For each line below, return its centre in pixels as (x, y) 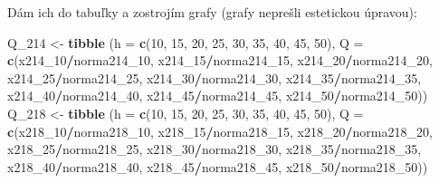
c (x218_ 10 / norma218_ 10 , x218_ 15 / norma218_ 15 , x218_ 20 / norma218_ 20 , (220, 131)
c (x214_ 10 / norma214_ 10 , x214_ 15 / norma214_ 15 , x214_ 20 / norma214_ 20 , (220, 60)
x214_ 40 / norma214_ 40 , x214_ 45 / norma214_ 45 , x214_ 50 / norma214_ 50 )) (218, 96)
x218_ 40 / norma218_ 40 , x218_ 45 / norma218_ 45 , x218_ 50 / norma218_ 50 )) (218, 166)
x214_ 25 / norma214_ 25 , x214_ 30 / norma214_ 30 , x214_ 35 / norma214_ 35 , (215, 77)
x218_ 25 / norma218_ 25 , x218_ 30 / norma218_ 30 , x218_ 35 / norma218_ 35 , (215, 149)
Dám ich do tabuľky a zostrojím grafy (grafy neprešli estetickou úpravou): (212, 12)
